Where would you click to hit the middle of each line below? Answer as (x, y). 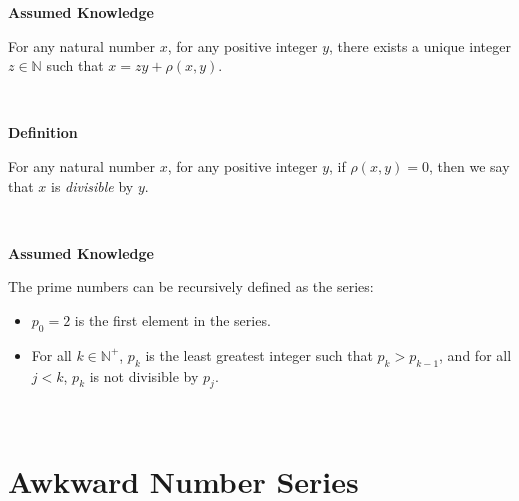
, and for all (475, 354)
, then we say (469, 165)
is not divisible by (144, 375)
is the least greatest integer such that (259, 354)
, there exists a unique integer (420, 45)
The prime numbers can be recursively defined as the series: (191, 286)
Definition (43, 132)
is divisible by (92, 185)
